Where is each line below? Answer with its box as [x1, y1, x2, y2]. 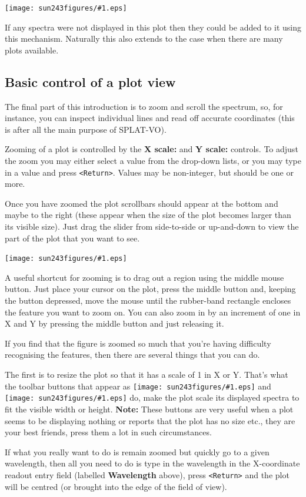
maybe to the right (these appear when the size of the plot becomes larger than [5, 209, 291, 221]
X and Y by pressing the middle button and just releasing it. [5, 317, 224, 330]
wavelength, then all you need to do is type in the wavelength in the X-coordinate [5, 457, 300, 469]
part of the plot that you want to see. [5, 231, 140, 244]
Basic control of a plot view [5, 72, 176, 90]
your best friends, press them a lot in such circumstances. [5, 426, 212, 438]
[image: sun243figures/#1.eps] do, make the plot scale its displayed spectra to [5, 391, 300, 404]
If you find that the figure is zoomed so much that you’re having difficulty [5, 337, 271, 349]
